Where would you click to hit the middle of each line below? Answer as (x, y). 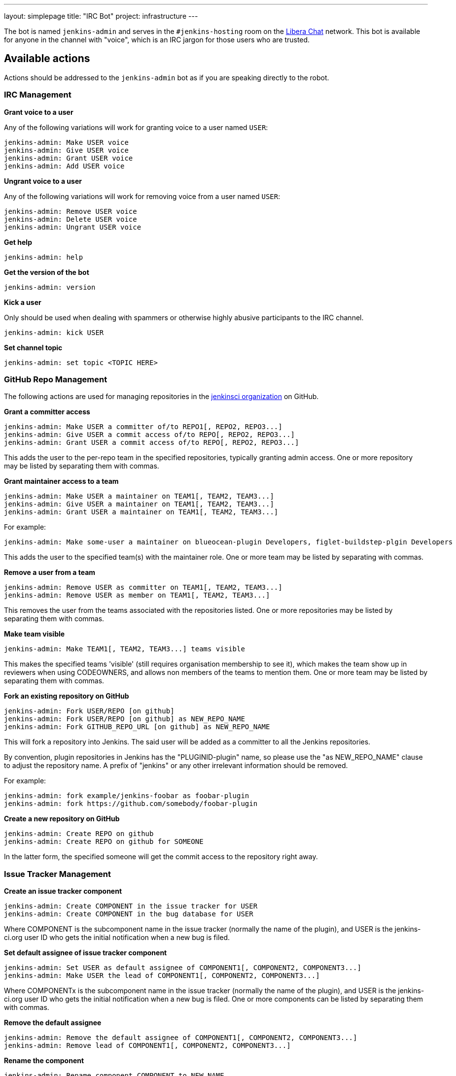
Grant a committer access (47, 412)
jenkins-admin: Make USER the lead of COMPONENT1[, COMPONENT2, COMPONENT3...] (162, 976)
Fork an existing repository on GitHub (67, 696)
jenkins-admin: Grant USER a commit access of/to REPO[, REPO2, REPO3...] (152, 443)
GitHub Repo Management (56, 379)
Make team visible (35, 634)
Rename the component (44, 1061)
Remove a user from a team (50, 572)
